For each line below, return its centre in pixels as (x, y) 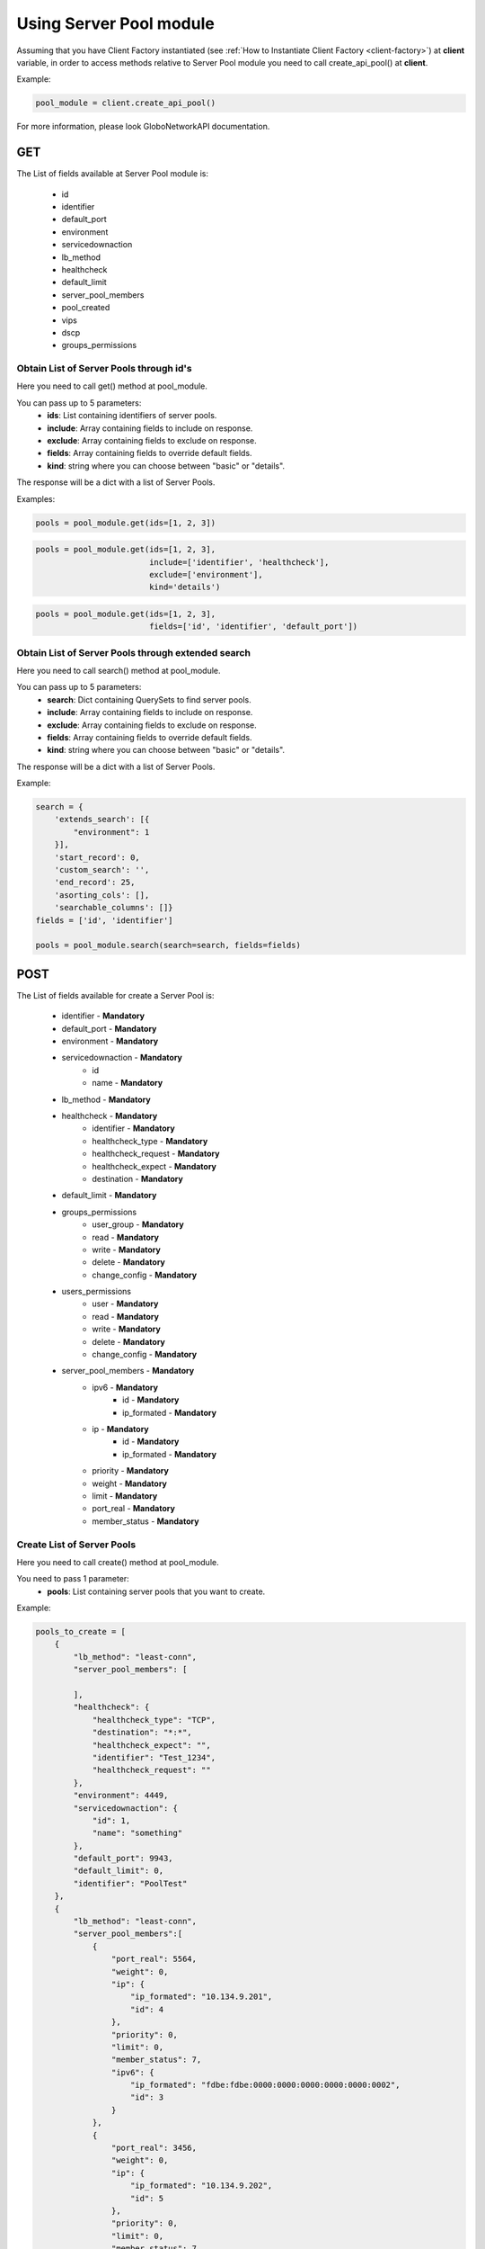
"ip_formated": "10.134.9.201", (202, 1997)
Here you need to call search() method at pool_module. (119, 670)
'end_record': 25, (95, 883)
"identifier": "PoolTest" (130, 1883)
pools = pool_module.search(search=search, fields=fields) (168, 945)
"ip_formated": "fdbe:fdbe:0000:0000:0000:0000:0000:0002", (265, 2085)
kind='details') (185, 587)
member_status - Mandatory (145, 1521)
